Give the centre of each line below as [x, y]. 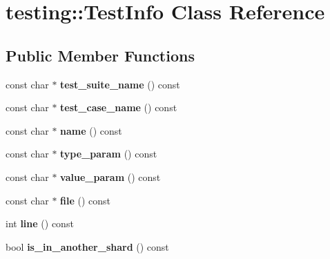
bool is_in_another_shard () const [87, 246]
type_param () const [109, 154]
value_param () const [110, 176]
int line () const [40, 223]
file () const [86, 200]
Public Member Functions [100, 55]
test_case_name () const [119, 107]
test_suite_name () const [120, 84]
